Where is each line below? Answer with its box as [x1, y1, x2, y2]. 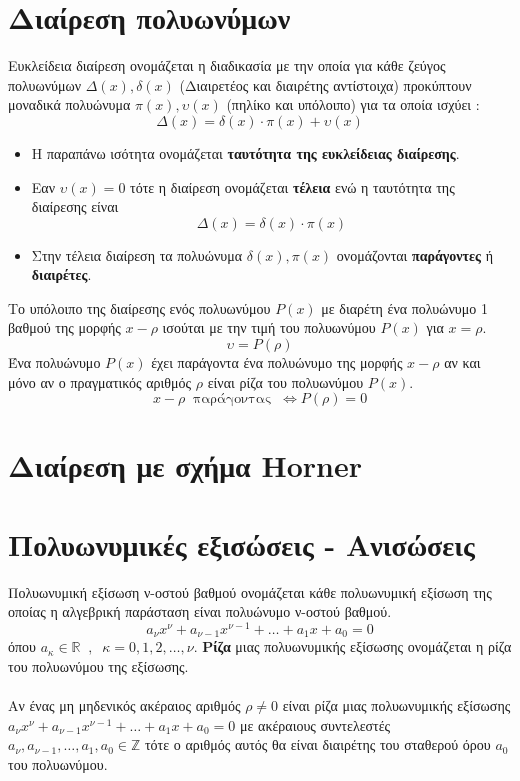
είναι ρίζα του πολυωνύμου [207, 371, 364, 392]
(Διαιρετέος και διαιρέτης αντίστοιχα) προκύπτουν [179, 74, 472, 95]
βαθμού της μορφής [8, 317, 121, 338]
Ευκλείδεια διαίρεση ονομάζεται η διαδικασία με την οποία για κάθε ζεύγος [8, 55, 446, 76]
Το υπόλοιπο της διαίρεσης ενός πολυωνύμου [8, 297, 271, 318]
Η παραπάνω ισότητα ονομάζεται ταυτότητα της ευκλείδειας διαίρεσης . [31, 142, 460, 163]
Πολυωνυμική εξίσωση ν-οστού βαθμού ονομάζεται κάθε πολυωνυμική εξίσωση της [8, 581, 492, 602]
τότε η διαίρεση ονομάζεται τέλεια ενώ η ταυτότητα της [130, 176, 455, 197]
